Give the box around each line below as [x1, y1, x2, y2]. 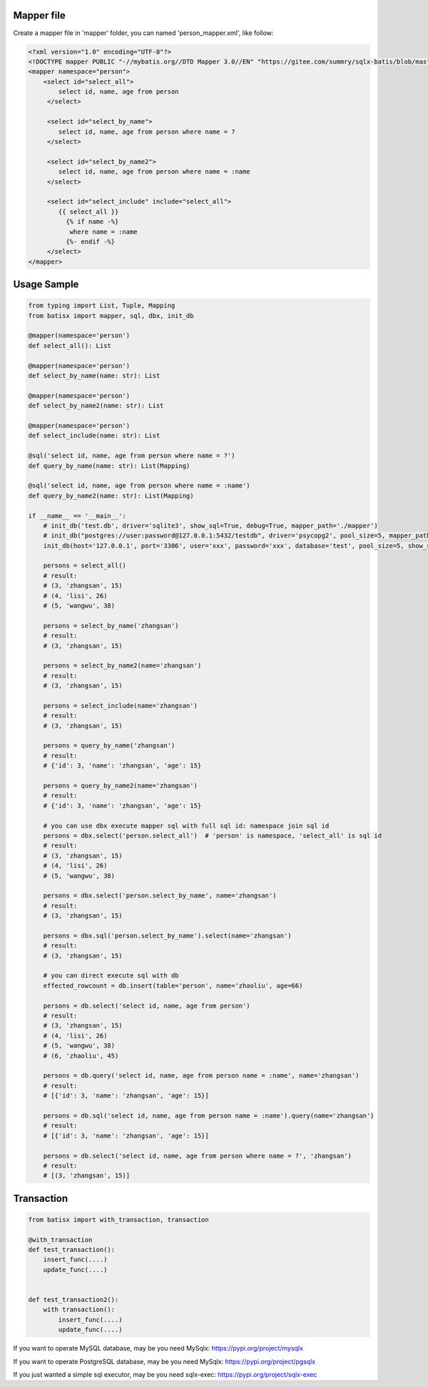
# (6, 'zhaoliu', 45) [43, 1051, 119, 1060]
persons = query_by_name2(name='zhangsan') [43, 782, 198, 790]
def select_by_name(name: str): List [28, 372, 160, 380]
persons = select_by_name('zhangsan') [43, 622, 179, 630]
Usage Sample [13, 279, 79, 291]
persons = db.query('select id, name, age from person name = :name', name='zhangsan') [43, 1072, 360, 1080]
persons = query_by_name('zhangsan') [43, 742, 175, 750]
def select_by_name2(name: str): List [28, 402, 164, 410]
